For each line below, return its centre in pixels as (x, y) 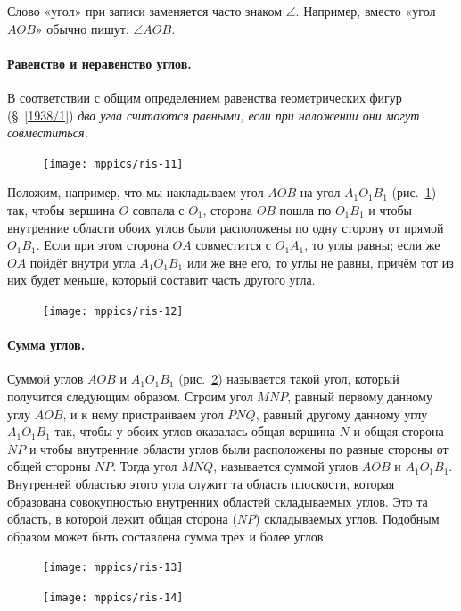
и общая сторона (399, 431)
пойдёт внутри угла (82, 262)
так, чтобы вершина (61, 210)
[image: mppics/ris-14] (113, 598)
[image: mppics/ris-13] (113, 568)
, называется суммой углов (286, 466)
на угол (320, 192)
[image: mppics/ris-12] (113, 311)
